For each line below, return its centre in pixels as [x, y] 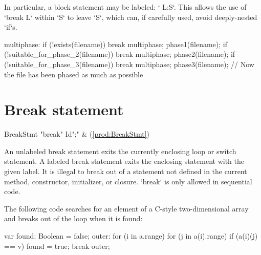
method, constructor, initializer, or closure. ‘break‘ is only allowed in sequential [128, 181]
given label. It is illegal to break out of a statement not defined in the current [126, 171]
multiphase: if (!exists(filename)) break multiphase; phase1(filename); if [116, 44]
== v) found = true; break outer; [57, 246]
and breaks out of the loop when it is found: [73, 218]
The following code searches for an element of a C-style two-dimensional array [126, 208]
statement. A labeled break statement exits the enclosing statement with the [124, 161]
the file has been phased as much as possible [74, 74]
